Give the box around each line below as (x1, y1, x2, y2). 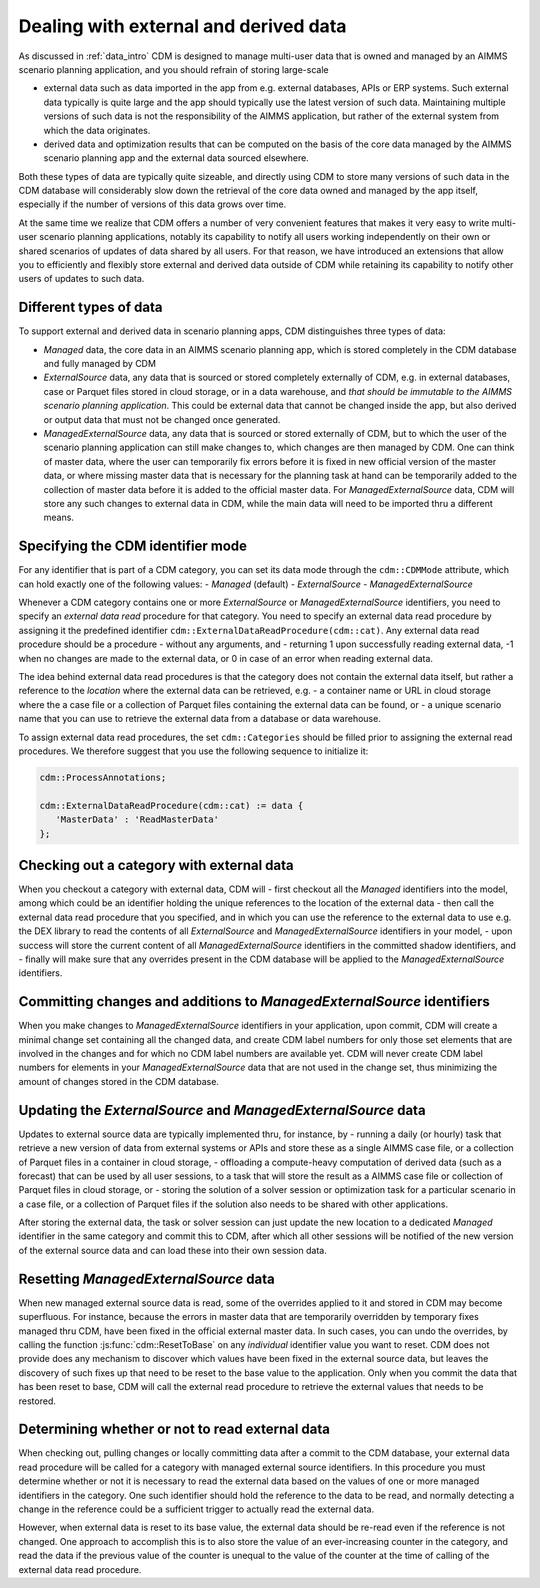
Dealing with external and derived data (18, 15, 347, 37)
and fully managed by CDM (43, 358, 157, 370)
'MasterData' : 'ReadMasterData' (55, 814, 220, 825)
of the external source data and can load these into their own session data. (18, 1244, 327, 1256)
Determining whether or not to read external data (18, 1421, 330, 1438)
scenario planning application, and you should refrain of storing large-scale (18, 63, 329, 75)
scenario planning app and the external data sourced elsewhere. (43, 152, 309, 164)
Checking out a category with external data (18, 856, 294, 874)
